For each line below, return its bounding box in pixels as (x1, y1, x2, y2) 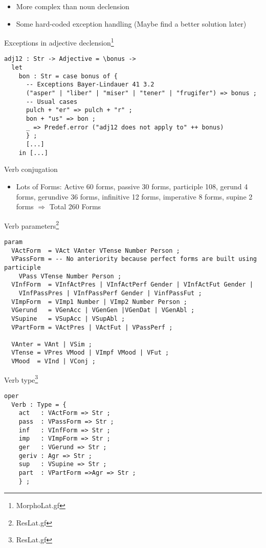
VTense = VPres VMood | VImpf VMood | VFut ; (11, 349, 169, 357)
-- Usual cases (26, 98, 78, 105)
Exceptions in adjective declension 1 (4, 36, 114, 48)
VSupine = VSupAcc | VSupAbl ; (11, 315, 125, 322)
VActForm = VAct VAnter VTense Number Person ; (11, 247, 180, 254)
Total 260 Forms (49, 201, 101, 212)
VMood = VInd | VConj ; (11, 358, 96, 365)
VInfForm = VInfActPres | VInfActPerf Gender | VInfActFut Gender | (11, 281, 253, 289)
